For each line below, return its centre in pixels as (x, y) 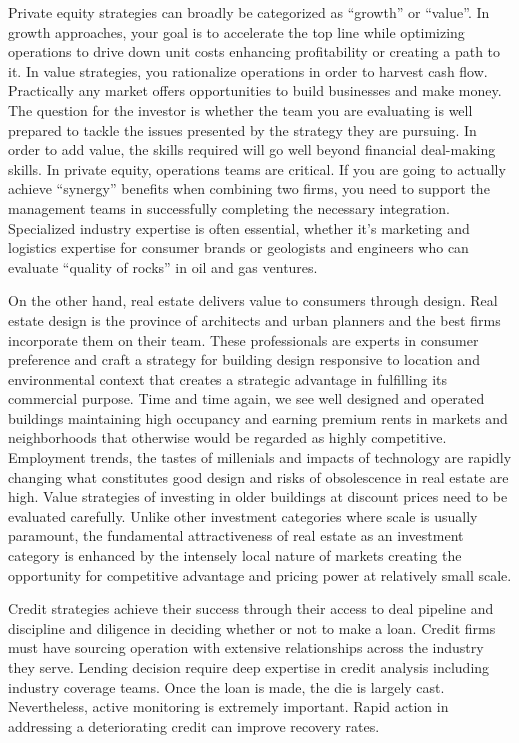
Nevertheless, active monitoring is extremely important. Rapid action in (228, 706)
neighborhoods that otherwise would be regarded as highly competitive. (227, 437)
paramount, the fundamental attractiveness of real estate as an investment (236, 535)
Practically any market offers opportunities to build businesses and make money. (255, 90)
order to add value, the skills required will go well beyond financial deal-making (252, 149)
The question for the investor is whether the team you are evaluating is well (240, 109)
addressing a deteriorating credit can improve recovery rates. (194, 725)
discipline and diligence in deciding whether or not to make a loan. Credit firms (252, 627)
